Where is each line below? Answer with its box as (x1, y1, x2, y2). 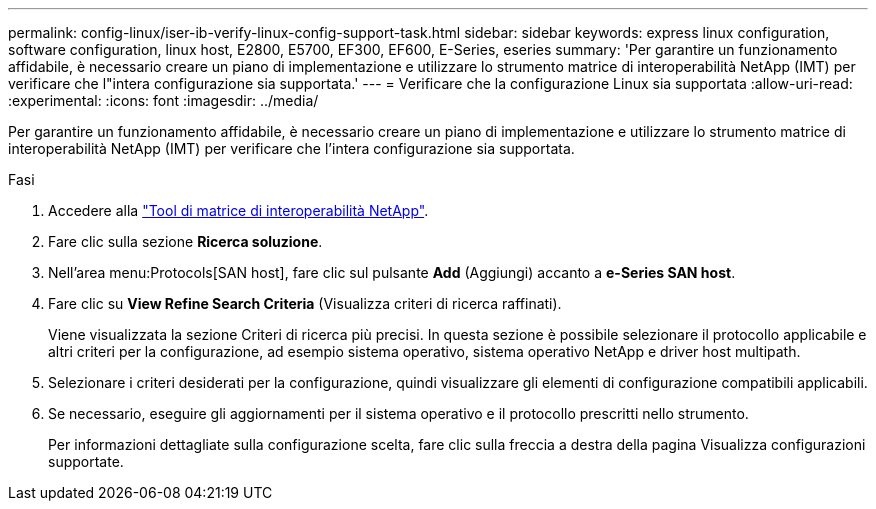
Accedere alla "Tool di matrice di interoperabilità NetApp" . (48, 202, 429, 219)
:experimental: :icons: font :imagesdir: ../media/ (8, 92, 319, 109)
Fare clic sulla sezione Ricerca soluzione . (48, 233, 323, 250)
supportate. (48, 453, 124, 470)
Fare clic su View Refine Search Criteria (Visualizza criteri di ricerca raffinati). (48, 295, 562, 312)
